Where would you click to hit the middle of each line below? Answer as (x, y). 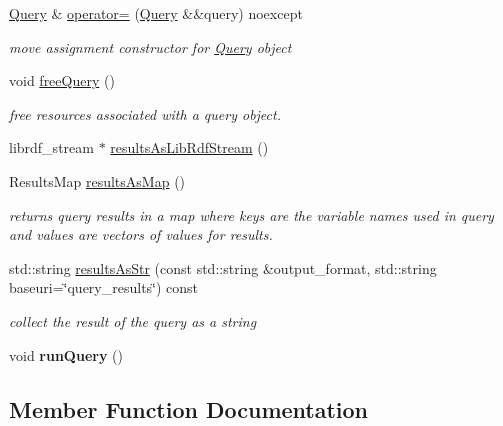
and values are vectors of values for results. (141, 234)
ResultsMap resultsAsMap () (97, 180)
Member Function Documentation (189, 408)
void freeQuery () (62, 80)
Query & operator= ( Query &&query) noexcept (156, 13)
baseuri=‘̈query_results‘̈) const (104, 287)
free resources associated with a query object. (145, 113)
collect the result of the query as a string (133, 320)
